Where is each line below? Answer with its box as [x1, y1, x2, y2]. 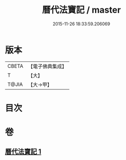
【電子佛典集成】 [28, 63, 67, 70]
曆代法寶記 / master [42, 4, 121, 16]
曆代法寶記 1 [5, 147, 42, 156]
